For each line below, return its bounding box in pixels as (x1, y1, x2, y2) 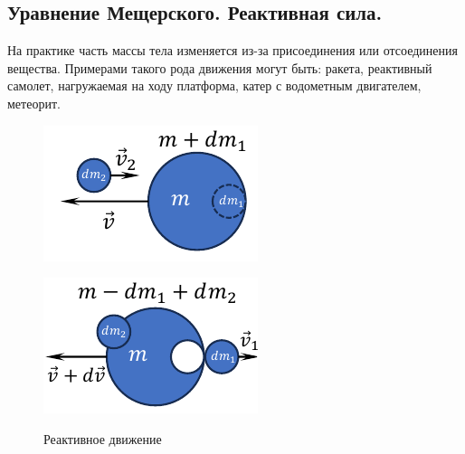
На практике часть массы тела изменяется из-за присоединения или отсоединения (7, 41, 458, 60)
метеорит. (7, 93, 61, 112)
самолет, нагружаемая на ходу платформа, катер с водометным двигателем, (7, 76, 422, 95)
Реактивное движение (43, 429, 162, 448)
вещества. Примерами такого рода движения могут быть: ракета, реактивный (7, 58, 432, 77)
